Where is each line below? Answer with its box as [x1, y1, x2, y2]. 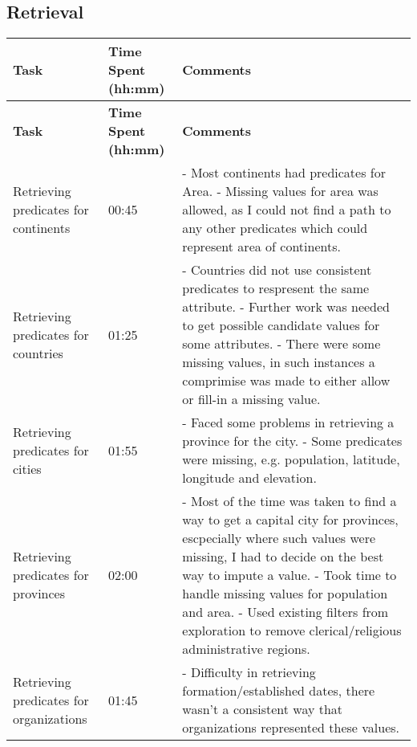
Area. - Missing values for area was [182, 182, 379, 201]
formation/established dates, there [182, 681, 375, 700]
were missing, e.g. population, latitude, [182, 450, 400, 469]
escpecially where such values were [182, 529, 376, 548]
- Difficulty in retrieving [182, 663, 316, 682]
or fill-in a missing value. [182, 390, 321, 409]
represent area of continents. [182, 237, 341, 256]
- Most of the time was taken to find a [182, 492, 397, 511]
